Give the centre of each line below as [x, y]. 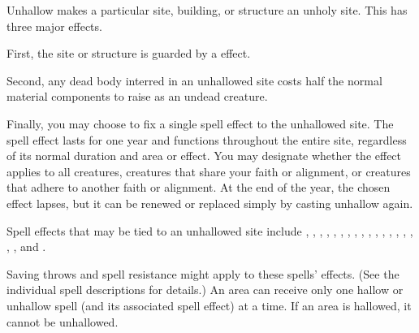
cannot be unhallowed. [63, 321]
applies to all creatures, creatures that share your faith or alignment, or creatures [209, 171]
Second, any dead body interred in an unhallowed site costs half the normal [194, 80]
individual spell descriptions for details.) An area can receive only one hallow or [205, 290]
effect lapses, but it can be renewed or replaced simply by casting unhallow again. [210, 203]
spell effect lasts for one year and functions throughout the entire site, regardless [207, 139]
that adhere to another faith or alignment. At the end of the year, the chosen [199, 187]
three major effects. [54, 26]
